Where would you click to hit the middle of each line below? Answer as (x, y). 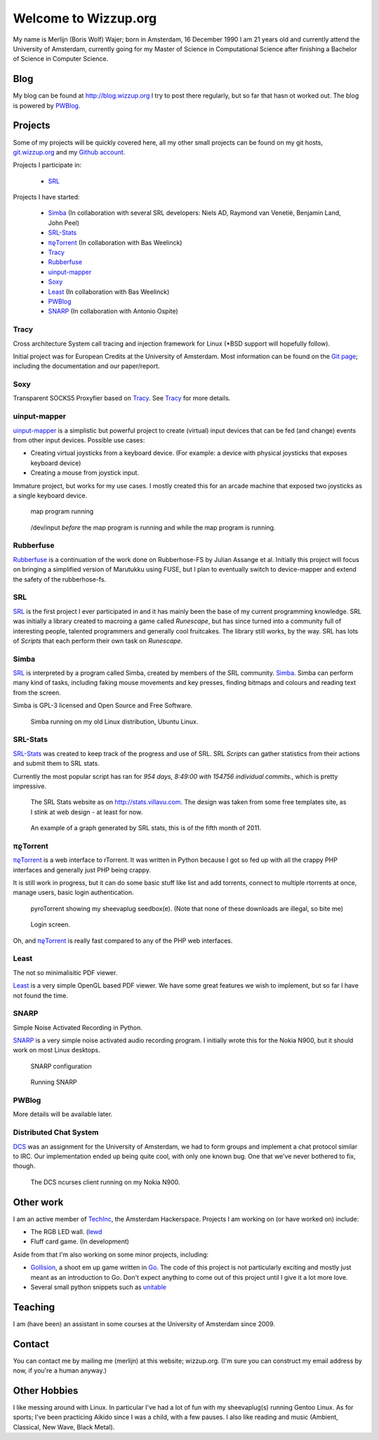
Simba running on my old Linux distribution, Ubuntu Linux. (114, 721)
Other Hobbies (46, 1390)
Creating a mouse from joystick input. (85, 473)
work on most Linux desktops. (56, 1050)
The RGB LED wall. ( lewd (66, 1232)
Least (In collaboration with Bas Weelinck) (109, 292)
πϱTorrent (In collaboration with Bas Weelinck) (115, 242)
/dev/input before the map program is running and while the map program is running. (153, 528)
